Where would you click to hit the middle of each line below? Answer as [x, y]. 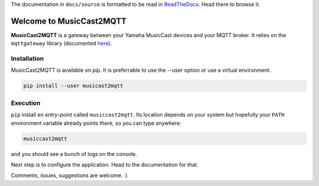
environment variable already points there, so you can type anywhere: [96, 123]
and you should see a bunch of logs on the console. [74, 154]
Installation [27, 59]
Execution [26, 103]
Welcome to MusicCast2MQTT [69, 21]
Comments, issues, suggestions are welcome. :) [69, 175]
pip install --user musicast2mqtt [73, 86]
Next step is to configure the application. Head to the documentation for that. [105, 164]
